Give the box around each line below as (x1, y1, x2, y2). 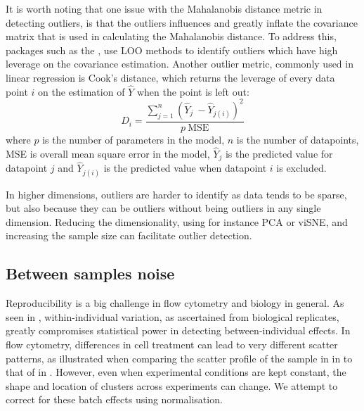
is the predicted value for (225, 146, 333, 160)
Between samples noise (6, 263, 175, 284)
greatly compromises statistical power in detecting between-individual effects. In (6, 323, 351, 338)
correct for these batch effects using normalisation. (6, 392, 223, 407)
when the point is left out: (136, 84, 249, 99)
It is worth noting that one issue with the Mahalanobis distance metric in (6, 1, 323, 15)
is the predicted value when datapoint (103, 160, 267, 175)
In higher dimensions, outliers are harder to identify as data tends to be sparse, (6, 186, 347, 201)
